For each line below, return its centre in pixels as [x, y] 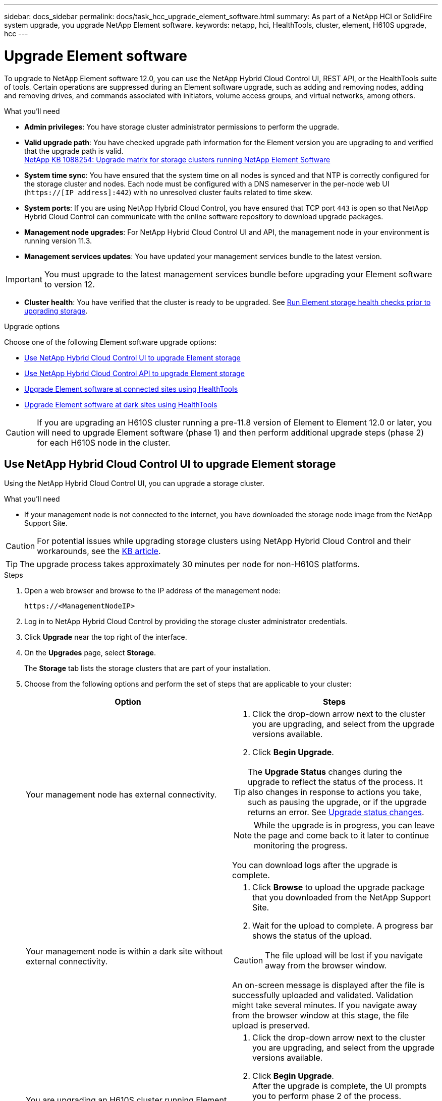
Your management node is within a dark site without [124, 952]
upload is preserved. [271, 1026]
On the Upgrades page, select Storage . [90, 653]
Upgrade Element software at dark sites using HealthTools [121, 404]
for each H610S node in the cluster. [104, 442]
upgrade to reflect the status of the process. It [335, 782]
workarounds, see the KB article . [99, 551]
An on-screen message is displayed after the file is [328, 985]
